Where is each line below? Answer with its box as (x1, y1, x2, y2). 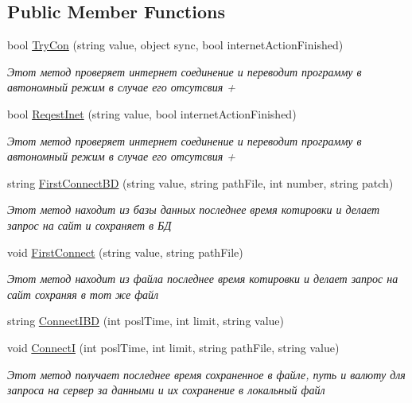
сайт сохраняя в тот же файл (7, 285, 159, 302)
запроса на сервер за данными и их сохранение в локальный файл (7, 382, 325, 398)
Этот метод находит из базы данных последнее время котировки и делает (7, 201, 380, 218)
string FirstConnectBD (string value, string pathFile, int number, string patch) (7, 174, 394, 191)
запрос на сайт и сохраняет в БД (7, 216, 172, 233)
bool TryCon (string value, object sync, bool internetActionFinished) (7, 37, 344, 53)
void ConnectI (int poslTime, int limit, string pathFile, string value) (7, 339, 340, 355)
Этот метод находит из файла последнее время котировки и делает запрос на (7, 270, 398, 287)
